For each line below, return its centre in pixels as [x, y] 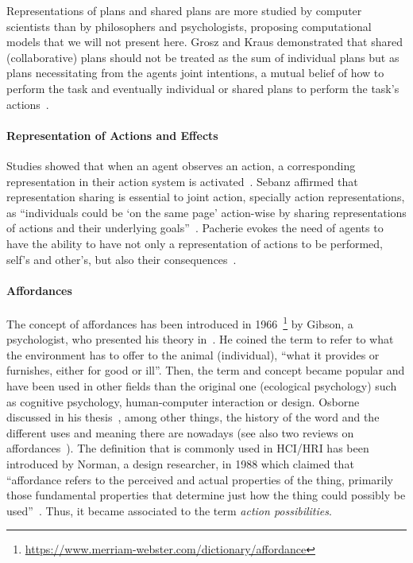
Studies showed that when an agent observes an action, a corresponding [181, 165]
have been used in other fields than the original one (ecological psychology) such [202, 385]
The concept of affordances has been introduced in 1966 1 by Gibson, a [180, 322]
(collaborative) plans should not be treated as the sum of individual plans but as [203, 57]
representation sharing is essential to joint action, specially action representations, [206, 197]
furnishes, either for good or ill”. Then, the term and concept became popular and [206, 370]
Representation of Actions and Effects [112, 135]
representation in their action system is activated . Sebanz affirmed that [182, 181]
